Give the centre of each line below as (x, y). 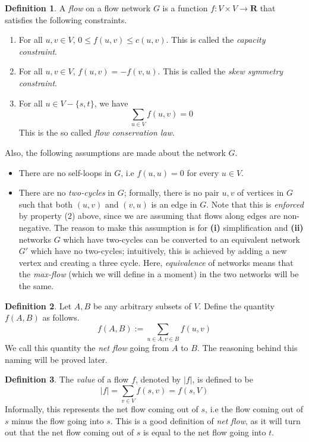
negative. (35, 228)
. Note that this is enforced (255, 204)
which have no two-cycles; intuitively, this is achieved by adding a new (159, 251)
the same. (36, 286)
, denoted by (158, 379)
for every (203, 172)
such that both (46, 204)
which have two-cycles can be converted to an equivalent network (182, 239)
